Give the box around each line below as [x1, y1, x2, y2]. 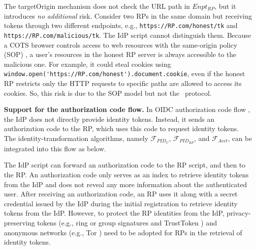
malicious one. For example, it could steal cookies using [4, 58, 171, 69]
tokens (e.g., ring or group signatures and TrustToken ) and [37, 217, 217, 227]
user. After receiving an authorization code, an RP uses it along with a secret [4, 189, 238, 199]
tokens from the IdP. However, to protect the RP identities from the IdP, [4, 208, 224, 218]
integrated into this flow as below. [4, 143, 106, 153]
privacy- [226, 208, 251, 218]
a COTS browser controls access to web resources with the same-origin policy [4, 39, 237, 50]
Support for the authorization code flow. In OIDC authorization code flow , [4, 104, 250, 114]
